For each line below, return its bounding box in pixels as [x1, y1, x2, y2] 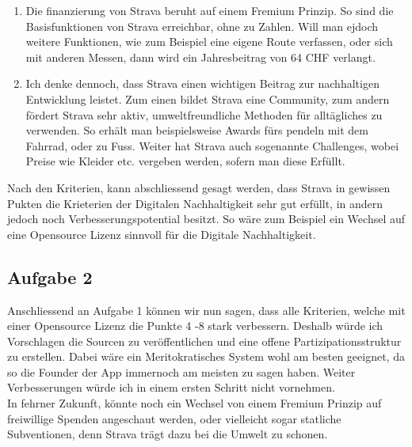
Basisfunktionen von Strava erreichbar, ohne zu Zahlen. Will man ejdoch [25, 17, 379, 34]
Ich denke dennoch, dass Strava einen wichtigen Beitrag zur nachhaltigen [25, 75, 380, 92]
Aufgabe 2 [7, 264, 93, 289]
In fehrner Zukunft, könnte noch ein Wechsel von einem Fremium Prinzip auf [7, 395, 382, 411]
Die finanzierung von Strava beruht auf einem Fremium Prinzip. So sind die [25, 2, 394, 18]
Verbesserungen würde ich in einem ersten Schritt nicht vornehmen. [7, 379, 335, 396]
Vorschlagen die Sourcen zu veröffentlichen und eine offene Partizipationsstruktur [7, 332, 402, 349]
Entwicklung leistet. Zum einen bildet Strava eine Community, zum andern [25, 90, 390, 107]
